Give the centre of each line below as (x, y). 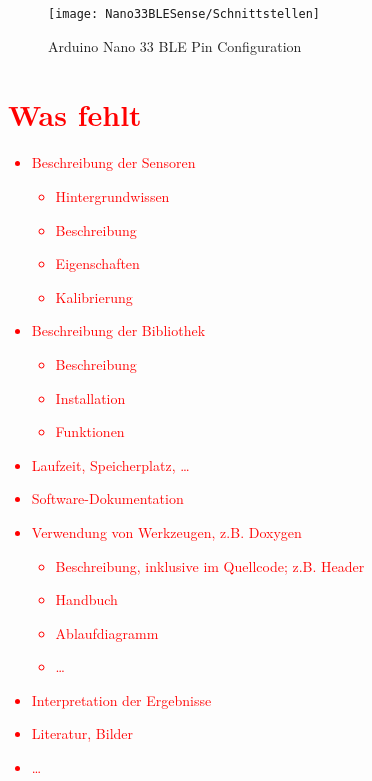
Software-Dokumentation (107, 498)
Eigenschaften (97, 263)
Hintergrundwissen (112, 195)
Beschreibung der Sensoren (113, 162)
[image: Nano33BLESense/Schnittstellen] (184, 14)
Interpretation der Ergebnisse (121, 699)
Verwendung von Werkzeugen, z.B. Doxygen (166, 531)
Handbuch (86, 599)
